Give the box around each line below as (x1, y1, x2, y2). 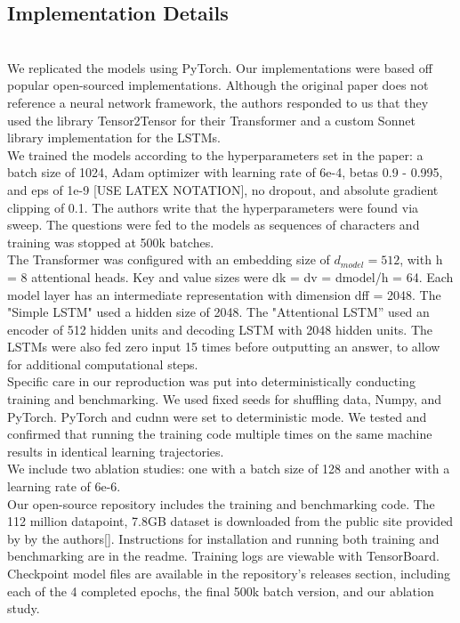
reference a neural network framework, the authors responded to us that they (7, 93, 429, 111)
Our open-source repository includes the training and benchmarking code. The (7, 494, 435, 513)
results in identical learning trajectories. (7, 441, 224, 460)
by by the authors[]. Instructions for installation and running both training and (7, 529, 440, 547)
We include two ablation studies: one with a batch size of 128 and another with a (7, 459, 450, 478)
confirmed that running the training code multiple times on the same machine (7, 425, 432, 443)
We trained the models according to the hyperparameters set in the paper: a (7, 145, 424, 164)
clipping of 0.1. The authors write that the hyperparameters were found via (7, 198, 419, 216)
